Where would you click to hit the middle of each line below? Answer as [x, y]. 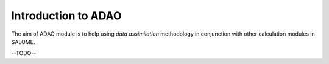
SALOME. [23, 42]
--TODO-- [24, 53]
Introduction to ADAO [66, 16]
